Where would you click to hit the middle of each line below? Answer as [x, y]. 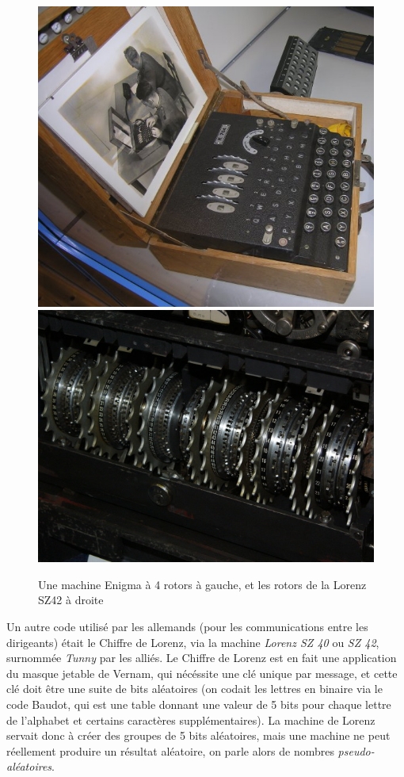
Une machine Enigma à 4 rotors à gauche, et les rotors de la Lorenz [202, 584]
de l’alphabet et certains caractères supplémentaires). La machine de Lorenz [191, 720]
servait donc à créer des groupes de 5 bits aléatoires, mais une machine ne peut [198, 735]
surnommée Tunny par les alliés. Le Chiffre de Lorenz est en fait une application [202, 658]
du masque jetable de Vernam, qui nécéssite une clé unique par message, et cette [202, 673]
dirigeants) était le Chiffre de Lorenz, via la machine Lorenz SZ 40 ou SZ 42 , [193, 642]
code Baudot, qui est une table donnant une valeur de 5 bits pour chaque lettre [199, 704]
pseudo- [356, 750]
